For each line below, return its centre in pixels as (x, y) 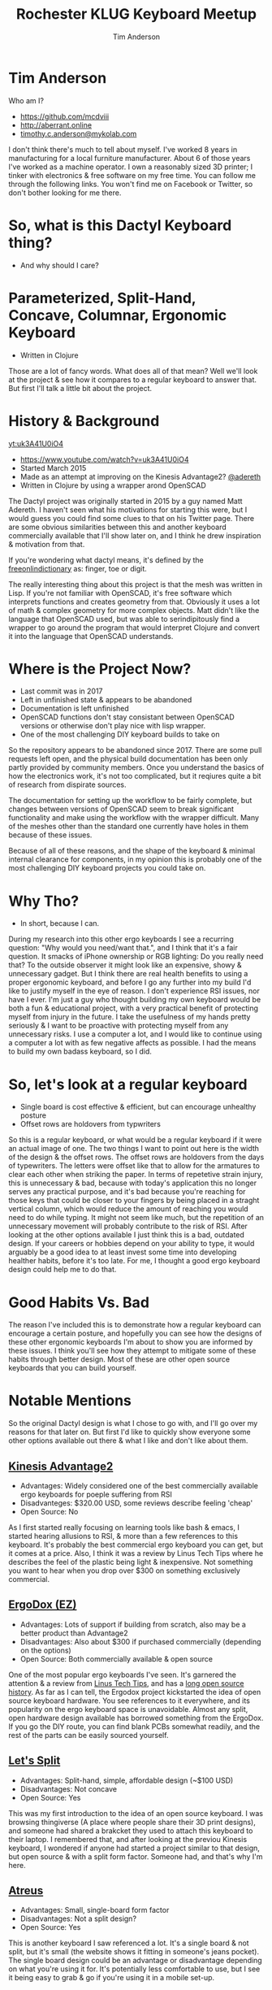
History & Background (84, 421)
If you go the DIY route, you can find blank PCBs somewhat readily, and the (134, 1726)
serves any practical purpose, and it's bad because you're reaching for (127, 1192)
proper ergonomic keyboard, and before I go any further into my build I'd (130, 982)
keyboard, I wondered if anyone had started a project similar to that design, (134, 1848)
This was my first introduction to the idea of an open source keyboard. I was (136, 1813)
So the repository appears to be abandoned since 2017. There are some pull (135, 750)
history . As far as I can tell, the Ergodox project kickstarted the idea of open (135, 1692)
